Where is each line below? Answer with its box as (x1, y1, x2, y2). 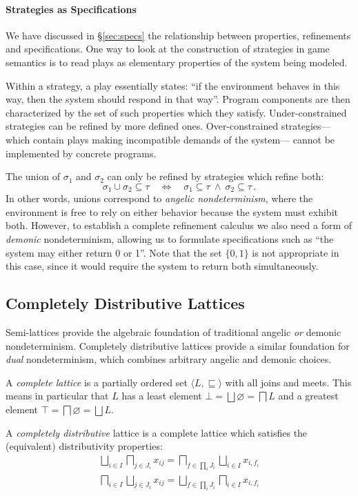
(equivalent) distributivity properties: (6, 439, 163, 453)
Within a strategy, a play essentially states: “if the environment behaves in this (6, 78, 340, 92)
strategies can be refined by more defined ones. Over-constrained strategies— (6, 119, 331, 133)
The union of (6, 169, 60, 183)
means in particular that (6, 388, 109, 403)
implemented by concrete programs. (6, 146, 157, 160)
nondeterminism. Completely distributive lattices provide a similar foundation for (6, 338, 350, 353)
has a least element (121, 388, 202, 403)
